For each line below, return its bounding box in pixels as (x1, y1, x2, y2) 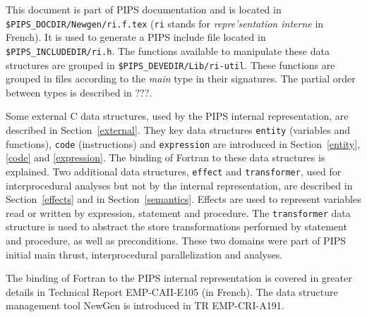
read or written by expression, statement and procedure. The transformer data (6, 205, 351, 220)
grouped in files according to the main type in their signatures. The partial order (6, 71, 356, 86)
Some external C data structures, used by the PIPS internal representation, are (6, 108, 349, 123)
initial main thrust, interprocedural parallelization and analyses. (6, 247, 283, 261)
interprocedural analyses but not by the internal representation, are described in (6, 178, 353, 192)
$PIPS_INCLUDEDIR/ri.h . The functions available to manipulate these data (6, 43, 330, 58)
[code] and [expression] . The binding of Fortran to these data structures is (6, 150, 325, 165)
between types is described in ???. (6, 85, 152, 99)
